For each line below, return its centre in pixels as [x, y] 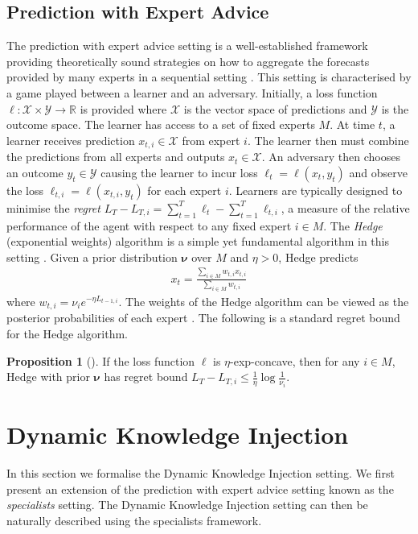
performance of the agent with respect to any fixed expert [149, 225]
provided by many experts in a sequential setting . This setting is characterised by [209, 77]
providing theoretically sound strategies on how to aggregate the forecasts [188, 61]
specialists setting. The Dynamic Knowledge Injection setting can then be [187, 505]
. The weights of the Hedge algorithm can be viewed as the [264, 301]
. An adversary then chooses [331, 157]
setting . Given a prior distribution [92, 257]
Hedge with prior [48, 377]
